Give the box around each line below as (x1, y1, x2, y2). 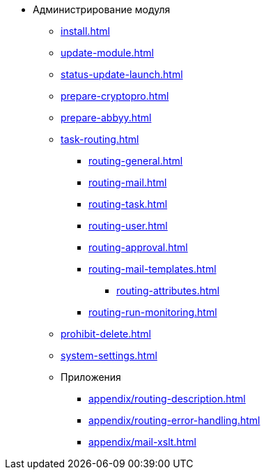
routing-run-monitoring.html (88, 306, 217, 318)
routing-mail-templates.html (88, 263, 217, 275)
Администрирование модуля (33, 3, 171, 15)
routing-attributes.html (116, 285, 220, 296)
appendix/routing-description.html (88, 393, 246, 405)
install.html (61, 25, 110, 37)
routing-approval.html (88, 241, 188, 253)
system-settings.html (61, 349, 157, 361)
